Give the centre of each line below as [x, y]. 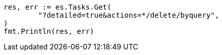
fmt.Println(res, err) [49, 31]
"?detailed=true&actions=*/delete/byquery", [129, 15]
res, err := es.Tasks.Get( [58, 7]
